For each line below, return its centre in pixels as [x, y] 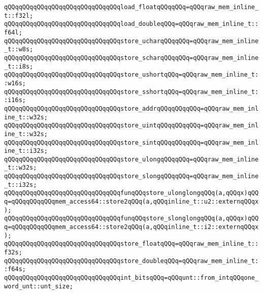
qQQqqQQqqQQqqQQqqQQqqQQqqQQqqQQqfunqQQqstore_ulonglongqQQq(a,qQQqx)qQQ [131, 193]
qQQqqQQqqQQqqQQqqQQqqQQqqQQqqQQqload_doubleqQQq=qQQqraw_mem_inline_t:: [131, 24]
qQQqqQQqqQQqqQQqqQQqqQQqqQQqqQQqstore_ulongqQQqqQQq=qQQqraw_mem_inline [131, 159]
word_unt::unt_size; [39, 286]
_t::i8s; [19, 66]
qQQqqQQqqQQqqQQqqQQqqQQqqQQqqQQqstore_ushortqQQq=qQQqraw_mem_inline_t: [131, 75]
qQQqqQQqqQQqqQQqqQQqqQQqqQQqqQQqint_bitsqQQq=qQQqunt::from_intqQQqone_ [131, 278]
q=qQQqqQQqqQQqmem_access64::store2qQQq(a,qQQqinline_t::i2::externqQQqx [131, 227]
